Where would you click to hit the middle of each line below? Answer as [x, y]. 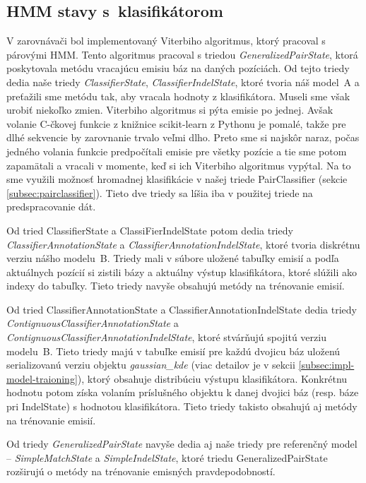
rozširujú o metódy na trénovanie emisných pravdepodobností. [141, 471]
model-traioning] [42, 378]
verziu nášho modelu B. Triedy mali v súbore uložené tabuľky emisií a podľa [173, 258]
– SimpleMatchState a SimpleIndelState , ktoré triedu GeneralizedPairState [167, 457]
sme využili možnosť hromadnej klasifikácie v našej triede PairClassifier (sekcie [177, 179]
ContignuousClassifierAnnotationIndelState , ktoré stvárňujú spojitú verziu [166, 337]
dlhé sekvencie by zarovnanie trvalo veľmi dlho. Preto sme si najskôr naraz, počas [183, 137]
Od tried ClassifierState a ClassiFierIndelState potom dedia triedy [150, 230]
